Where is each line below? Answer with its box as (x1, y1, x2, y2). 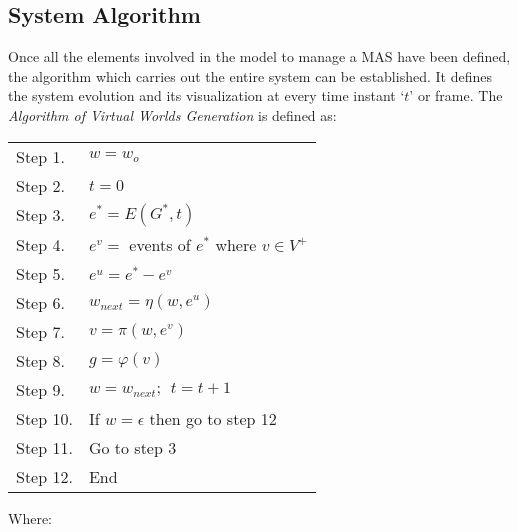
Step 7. (16, 319, 65, 343)
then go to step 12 (149, 406, 277, 430)
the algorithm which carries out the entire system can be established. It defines (8, 65, 492, 86)
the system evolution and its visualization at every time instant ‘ (8, 85, 405, 106)
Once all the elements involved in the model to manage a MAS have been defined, (8, 46, 511, 67)
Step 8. (16, 348, 65, 372)
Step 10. (16, 406, 73, 430)
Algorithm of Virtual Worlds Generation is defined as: (8, 104, 337, 125)
